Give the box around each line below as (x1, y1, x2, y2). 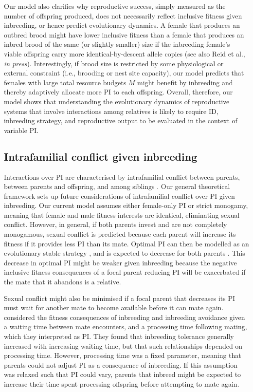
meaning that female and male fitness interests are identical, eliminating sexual (4, 209, 240, 220)
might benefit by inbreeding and (137, 77, 233, 87)
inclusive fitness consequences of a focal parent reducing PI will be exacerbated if (4, 267, 246, 277)
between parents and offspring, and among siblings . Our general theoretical (4, 181, 230, 191)
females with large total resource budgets (4, 77, 126, 87)
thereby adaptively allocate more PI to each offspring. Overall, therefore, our (4, 87, 233, 97)
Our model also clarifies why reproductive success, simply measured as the (4, 1, 226, 11)
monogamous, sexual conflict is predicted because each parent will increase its (4, 229, 236, 239)
